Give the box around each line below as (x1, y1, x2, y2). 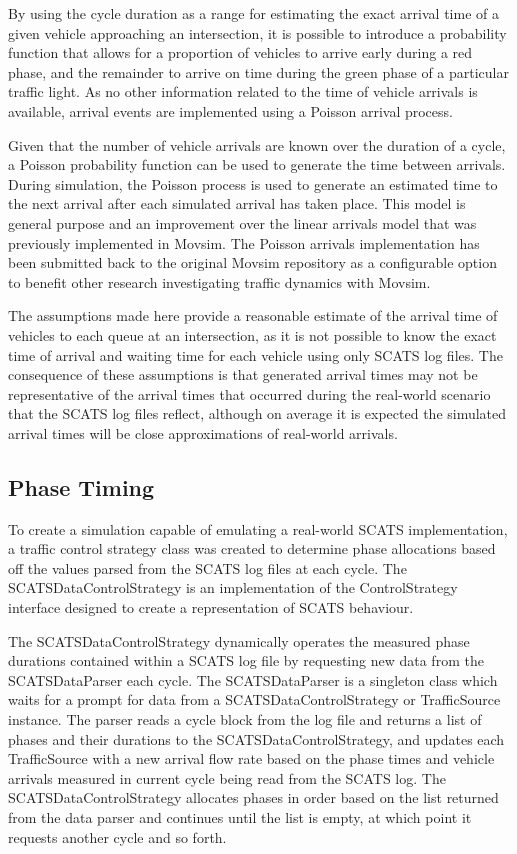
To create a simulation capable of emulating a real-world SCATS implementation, (8, 518, 508, 539)
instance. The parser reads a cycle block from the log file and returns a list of (8, 709, 482, 730)
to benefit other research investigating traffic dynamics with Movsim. (8, 271, 431, 292)
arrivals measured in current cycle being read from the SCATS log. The (8, 767, 446, 788)
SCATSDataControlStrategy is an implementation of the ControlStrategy (8, 577, 458, 598)
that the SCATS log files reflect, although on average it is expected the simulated (8, 403, 507, 424)
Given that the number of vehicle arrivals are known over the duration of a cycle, (8, 134, 506, 155)
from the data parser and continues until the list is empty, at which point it (8, 806, 472, 827)
